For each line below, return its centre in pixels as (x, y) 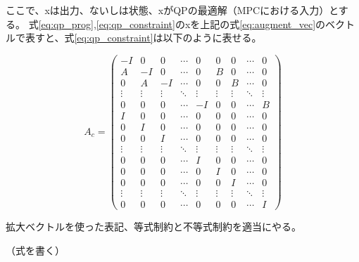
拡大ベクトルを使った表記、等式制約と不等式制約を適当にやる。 (153, 227)
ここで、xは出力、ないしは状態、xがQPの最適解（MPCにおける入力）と (172, 10)
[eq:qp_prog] (66, 24)
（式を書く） (35, 250)
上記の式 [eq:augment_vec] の (263, 24)
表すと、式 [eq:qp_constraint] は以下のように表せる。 (143, 38)
